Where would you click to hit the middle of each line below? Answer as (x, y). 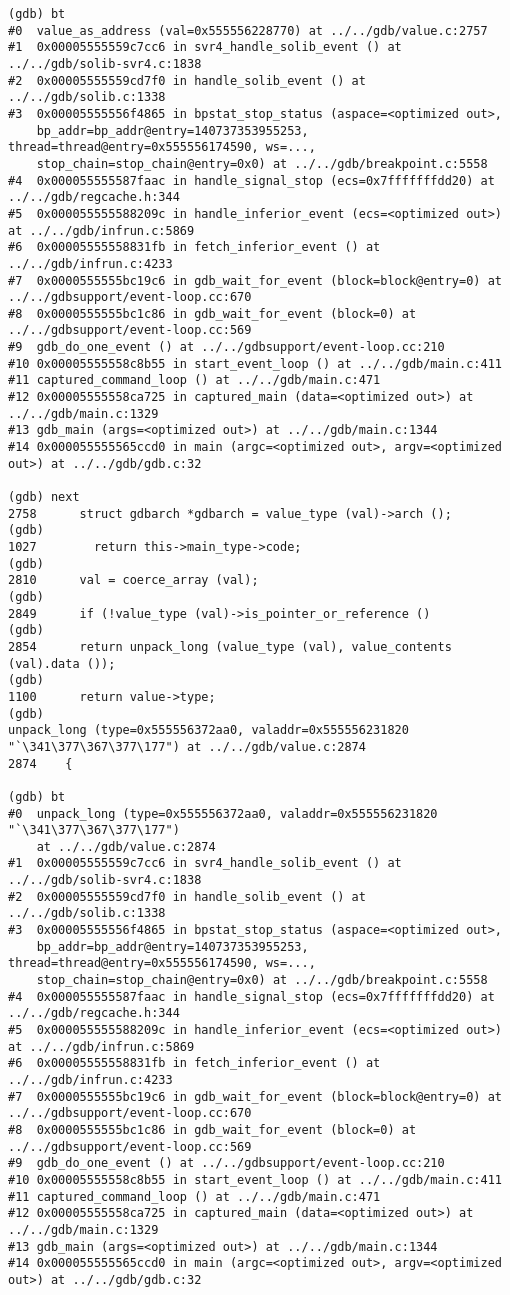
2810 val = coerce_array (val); (133, 580)
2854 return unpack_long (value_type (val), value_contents (230, 646)
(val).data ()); (62, 663)
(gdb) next (44, 497)
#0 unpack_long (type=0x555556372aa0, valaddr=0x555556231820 (223, 813)
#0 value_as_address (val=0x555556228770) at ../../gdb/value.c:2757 (248, 30)
